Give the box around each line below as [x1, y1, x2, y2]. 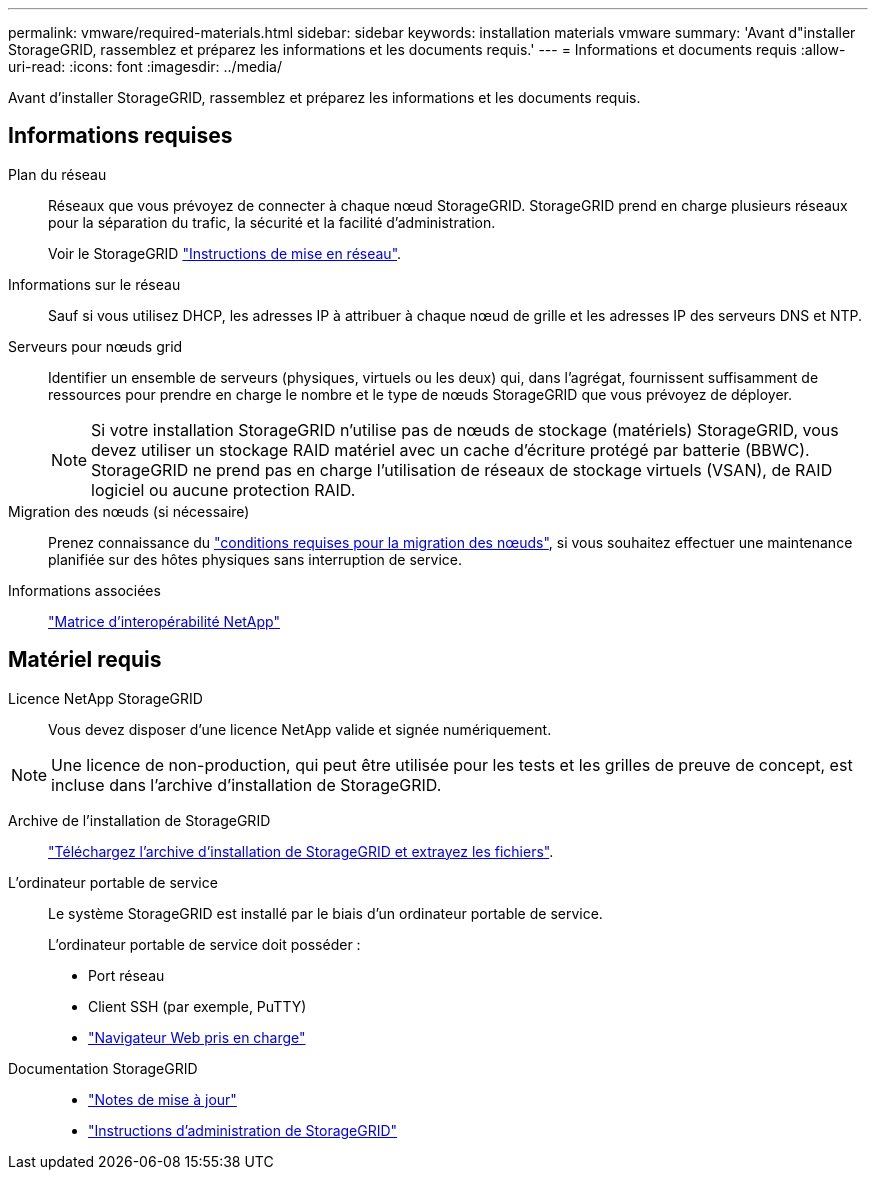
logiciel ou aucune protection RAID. [91, 479, 356, 500]
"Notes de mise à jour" [88, 1090, 237, 1108]
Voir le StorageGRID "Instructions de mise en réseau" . [48, 244, 402, 262]
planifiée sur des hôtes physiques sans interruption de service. [48, 550, 462, 568]
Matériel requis [8, 647, 162, 673]
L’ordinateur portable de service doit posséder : [48, 935, 361, 953]
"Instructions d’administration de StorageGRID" [88, 1121, 398, 1139]
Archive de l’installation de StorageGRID [8, 811, 271, 829]
